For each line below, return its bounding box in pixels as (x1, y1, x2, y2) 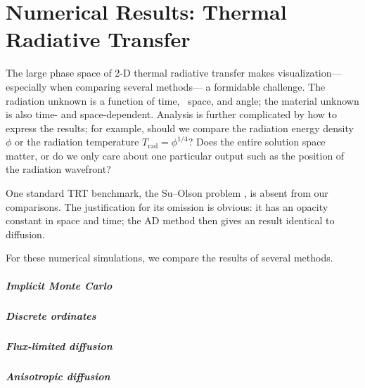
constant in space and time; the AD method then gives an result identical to (6, 213, 335, 228)
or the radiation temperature (15, 134, 139, 149)
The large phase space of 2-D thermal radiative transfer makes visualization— (6, 65, 342, 80)
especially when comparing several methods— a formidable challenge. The (6, 79, 326, 93)
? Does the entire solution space (188, 134, 326, 149)
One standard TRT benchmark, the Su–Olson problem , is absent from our (6, 186, 328, 200)
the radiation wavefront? (6, 162, 111, 176)
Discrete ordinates (6, 308, 96, 323)
